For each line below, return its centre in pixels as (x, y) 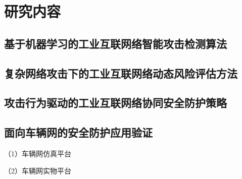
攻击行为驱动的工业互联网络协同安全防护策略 (115, 103)
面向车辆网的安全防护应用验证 (78, 132)
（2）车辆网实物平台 (38, 170)
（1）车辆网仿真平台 (38, 153)
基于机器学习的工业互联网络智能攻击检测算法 (115, 43)
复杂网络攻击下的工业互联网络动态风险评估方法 (121, 73)
